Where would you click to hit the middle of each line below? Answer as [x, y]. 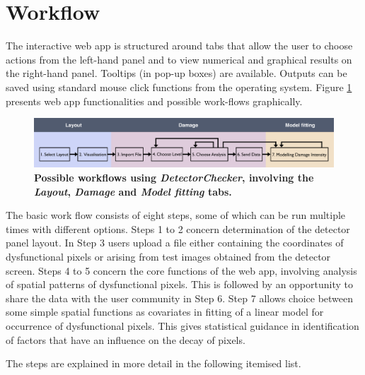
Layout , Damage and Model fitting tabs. [133, 191]
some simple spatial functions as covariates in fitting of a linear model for [165, 312]
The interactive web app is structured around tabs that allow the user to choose [179, 46]
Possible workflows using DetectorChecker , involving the [174, 178]
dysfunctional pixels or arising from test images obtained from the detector [168, 257]
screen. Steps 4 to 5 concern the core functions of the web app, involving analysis [181, 270]
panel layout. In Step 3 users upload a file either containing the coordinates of [175, 243]
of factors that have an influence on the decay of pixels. [126, 339]
